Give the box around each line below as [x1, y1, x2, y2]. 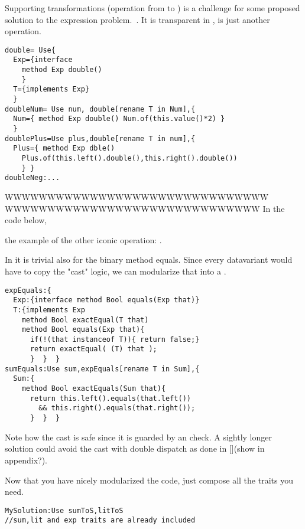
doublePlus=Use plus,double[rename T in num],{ [5, 134, 196, 143]
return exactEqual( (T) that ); [30, 345, 157, 354]
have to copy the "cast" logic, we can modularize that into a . [5, 264, 226, 277]
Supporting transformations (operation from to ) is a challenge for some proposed [5, 2, 300, 14]
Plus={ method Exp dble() [13, 144, 115, 153]
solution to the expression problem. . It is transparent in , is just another [5, 13, 270, 25]
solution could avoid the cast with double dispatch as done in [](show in [5, 442, 265, 455]
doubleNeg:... [5, 174, 60, 182]
